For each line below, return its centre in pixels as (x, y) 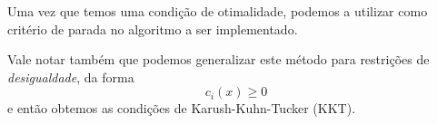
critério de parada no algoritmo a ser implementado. (153, 29)
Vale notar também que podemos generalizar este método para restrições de (218, 59)
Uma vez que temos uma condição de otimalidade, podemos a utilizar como (218, 11)
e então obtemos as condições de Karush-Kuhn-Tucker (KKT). (182, 108)
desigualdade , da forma (71, 76)
